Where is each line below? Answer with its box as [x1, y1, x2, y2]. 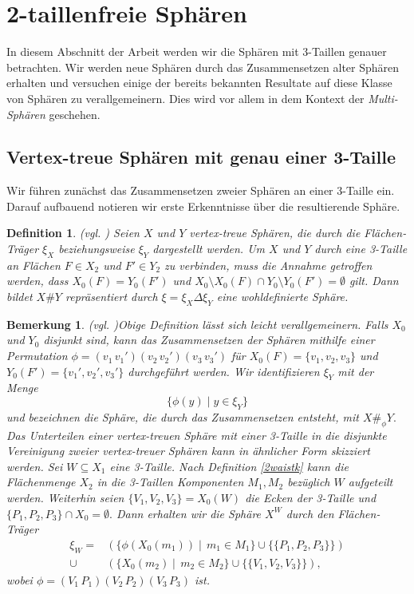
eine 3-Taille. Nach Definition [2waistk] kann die [109, 457, 349, 474]
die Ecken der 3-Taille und [245, 489, 377, 505]
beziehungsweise [58, 240, 135, 257]
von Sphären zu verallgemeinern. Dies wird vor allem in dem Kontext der [6, 89, 365, 106]
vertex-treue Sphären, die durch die [189, 224, 361, 241]
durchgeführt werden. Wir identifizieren [128, 362, 320, 379]
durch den [286, 505, 334, 521]
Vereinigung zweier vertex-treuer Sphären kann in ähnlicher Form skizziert [6, 442, 370, 459]
